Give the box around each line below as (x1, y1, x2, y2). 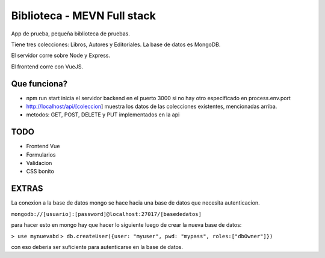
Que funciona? (11, 79, 68, 89)
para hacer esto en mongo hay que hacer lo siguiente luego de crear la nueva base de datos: (11, 221, 242, 229)
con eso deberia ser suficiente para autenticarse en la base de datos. (11, 243, 184, 250)
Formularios (26, 151, 56, 158)
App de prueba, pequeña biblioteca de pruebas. (11, 30, 131, 37)
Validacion (26, 160, 52, 167)
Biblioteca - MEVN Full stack (11, 9, 156, 22)
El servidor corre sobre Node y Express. (11, 52, 111, 59)
